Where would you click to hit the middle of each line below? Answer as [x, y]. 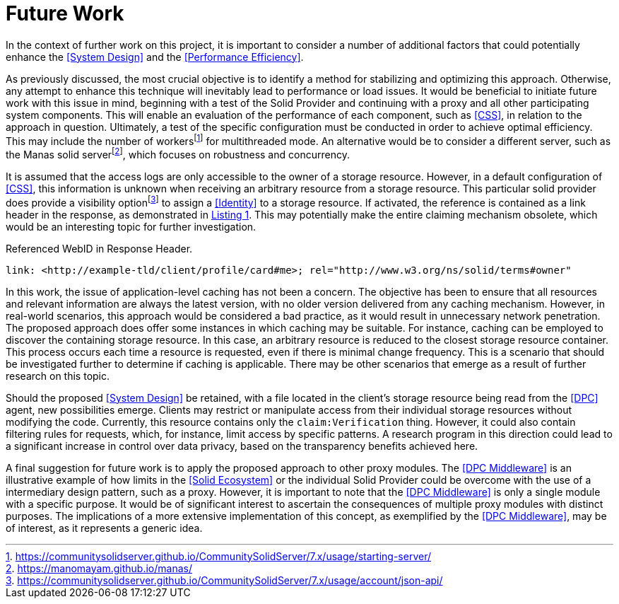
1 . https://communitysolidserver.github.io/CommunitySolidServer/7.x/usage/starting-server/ [218, 556]
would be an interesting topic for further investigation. [131, 226]
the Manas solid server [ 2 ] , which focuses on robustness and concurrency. [178, 154]
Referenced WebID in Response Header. [99, 248]
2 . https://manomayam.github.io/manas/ [99, 568]
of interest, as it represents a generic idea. [104, 528]
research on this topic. [58, 376]
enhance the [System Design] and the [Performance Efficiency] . [155, 57]
